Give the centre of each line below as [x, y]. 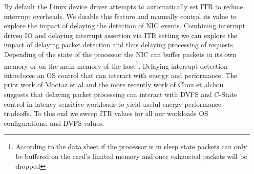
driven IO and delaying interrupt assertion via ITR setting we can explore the [121, 35]
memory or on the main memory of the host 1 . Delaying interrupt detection [116, 65]
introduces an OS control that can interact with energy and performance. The [121, 75]
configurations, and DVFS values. [54, 123]
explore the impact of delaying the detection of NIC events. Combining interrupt [125, 26]
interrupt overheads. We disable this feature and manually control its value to [120, 16]
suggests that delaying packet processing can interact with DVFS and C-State [121, 94]
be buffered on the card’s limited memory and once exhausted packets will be [131, 156]
